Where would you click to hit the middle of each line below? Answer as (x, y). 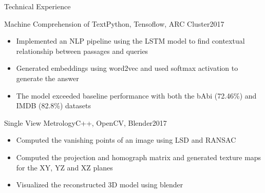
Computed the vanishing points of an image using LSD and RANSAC (126, 140)
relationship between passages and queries (82, 51)
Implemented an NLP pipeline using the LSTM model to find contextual (130, 41)
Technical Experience (37, 6)
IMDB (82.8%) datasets (53, 105)
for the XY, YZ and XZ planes (64, 167)
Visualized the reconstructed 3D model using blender (100, 185)
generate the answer (48, 78)
